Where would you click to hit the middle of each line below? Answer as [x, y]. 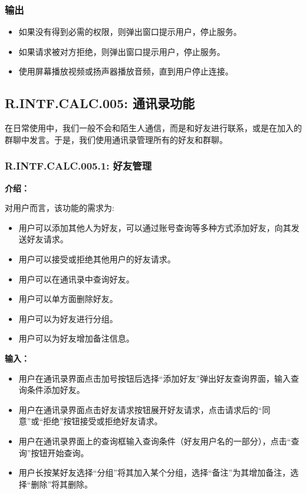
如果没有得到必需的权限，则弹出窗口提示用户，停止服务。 [130, 32]
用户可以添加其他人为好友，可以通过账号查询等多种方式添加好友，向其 [155, 227]
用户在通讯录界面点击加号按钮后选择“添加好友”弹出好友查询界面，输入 [155, 378]
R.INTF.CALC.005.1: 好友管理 [78, 166]
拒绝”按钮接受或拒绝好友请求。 [103, 421]
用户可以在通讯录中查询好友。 [76, 279]
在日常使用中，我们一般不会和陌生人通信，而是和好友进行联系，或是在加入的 [153, 128]
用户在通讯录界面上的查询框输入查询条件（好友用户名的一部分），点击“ [155, 441]
